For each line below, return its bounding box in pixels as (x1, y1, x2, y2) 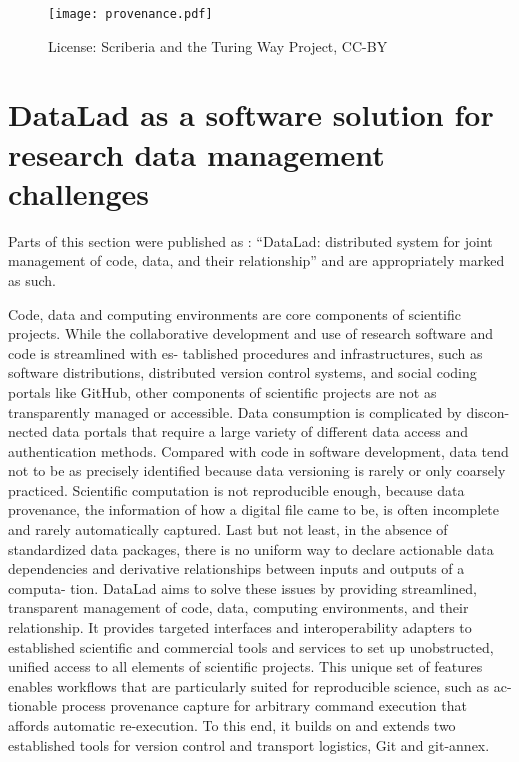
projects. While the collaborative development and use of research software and (8, 323, 494, 344)
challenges (8, 172, 150, 213)
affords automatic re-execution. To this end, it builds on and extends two (8, 715, 456, 735)
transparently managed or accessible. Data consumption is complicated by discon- (8, 401, 510, 422)
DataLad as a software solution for (8, 94, 494, 135)
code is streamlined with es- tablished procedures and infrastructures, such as (8, 342, 483, 363)
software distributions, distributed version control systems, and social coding (8, 362, 477, 383)
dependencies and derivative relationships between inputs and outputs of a (8, 558, 465, 579)
